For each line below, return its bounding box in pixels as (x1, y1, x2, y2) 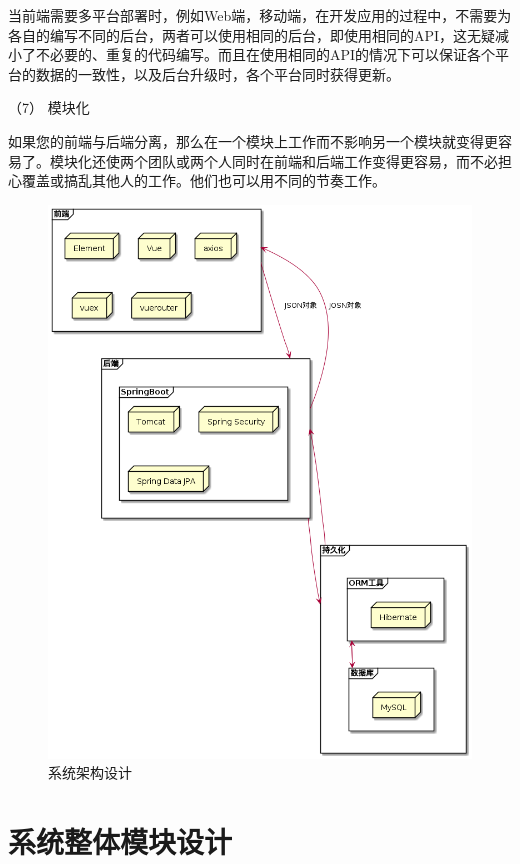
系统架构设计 (48, 762, 132, 783)
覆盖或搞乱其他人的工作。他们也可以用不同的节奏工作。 (21, 170, 386, 191)
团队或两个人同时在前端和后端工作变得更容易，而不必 (147, 150, 498, 171)
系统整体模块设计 (8, 821, 233, 862)
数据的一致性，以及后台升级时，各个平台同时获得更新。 (35, 63, 400, 84)
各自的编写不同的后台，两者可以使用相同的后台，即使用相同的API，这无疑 (8, 24, 496, 45)
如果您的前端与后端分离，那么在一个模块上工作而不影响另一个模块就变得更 (8, 130, 498, 151)
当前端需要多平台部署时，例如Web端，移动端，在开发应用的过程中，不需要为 (8, 5, 512, 25)
